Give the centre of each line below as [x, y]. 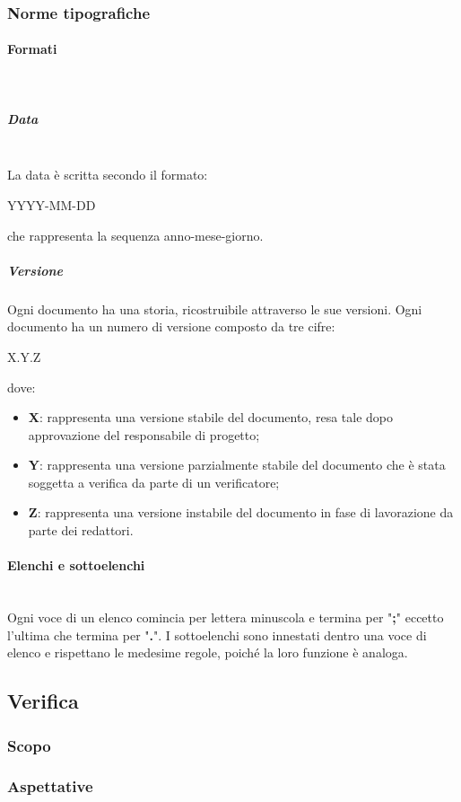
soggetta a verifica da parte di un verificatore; [154, 482]
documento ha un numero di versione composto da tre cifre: [171, 326]
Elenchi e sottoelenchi [76, 565]
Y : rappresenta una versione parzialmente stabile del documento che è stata [237, 465]
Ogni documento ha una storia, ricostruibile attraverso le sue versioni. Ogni [215, 308]
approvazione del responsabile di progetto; [144, 434]
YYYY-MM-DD [52, 204]
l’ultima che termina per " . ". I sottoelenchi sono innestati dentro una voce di [217, 635]
